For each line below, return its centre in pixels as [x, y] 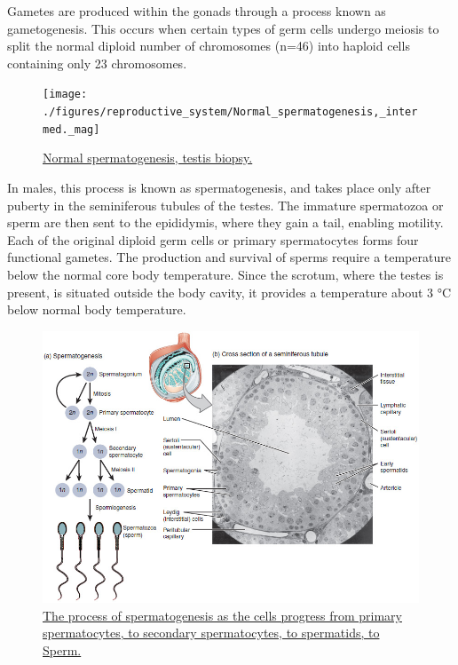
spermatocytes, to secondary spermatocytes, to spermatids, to [211, 633]
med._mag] [71, 129]
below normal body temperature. [97, 309]
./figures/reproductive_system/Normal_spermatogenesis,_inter [230, 112]
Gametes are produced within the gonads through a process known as [197, 11]
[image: [65, 95]
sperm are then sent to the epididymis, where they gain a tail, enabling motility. [225, 222]
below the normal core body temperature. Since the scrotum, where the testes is [225, 274]
